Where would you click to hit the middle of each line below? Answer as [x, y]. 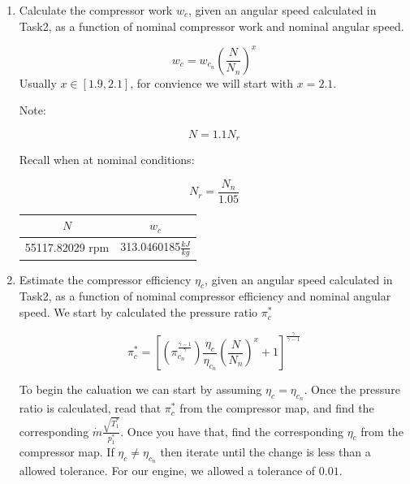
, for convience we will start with [212, 82]
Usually [38, 82]
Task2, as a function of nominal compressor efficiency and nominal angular [205, 296]
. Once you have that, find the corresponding [232, 431]
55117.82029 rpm [67, 247]
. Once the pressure [352, 389]
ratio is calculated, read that [90, 408]
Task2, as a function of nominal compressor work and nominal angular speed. [211, 26]
